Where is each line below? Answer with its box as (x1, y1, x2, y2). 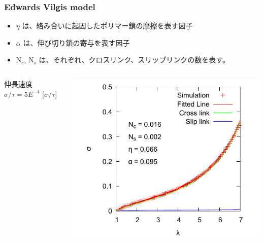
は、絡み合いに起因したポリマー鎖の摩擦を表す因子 (22, 20, 193, 31)
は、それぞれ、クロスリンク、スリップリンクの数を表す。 (39, 54, 229, 65)
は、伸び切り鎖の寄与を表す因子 (23, 37, 130, 48)
